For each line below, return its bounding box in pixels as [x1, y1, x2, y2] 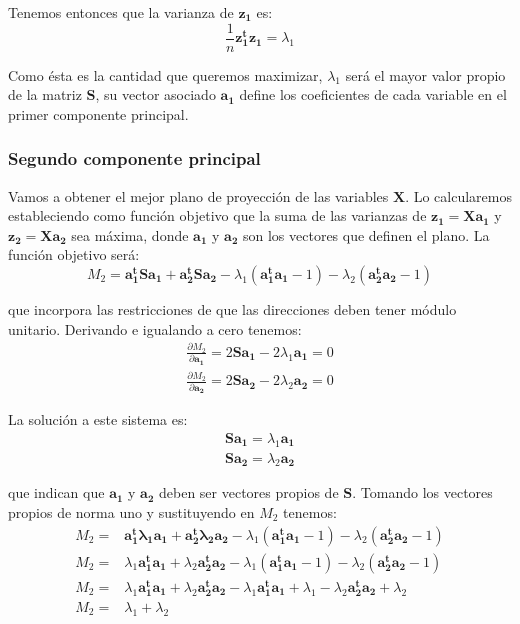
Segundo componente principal [8, 146, 261, 171]
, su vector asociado [95, 84, 216, 105]
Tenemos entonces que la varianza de [8, 2, 234, 22]
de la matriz [8, 84, 82, 105]
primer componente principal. [8, 103, 189, 124]
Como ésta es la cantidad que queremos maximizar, [8, 64, 323, 85]
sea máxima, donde [71, 224, 189, 245]
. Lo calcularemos [405, 185, 512, 206]
